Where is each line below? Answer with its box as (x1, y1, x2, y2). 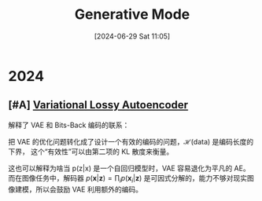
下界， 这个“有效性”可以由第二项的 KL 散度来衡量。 (8, 147, 174, 156)
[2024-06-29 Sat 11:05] (94, 31, 171, 41)
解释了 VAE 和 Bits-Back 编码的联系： (8, 120, 130, 130)
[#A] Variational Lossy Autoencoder (8, 98, 189, 111)
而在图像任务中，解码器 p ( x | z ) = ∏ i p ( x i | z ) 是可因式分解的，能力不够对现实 (8, 173, 248, 185)
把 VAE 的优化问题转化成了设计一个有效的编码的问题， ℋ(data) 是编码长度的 (8, 137, 254, 146)
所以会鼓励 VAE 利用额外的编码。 (35, 185, 143, 194)
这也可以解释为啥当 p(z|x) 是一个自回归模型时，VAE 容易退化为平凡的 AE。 (8, 163, 250, 173)
